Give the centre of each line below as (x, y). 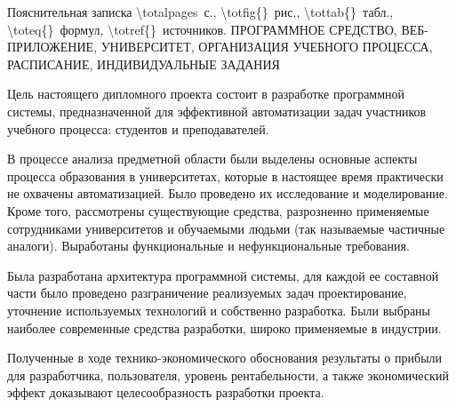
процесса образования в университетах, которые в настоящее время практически (225, 176)
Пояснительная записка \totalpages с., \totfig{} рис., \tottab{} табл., (200, 12)
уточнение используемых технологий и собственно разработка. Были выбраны (219, 310)
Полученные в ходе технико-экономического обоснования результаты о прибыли (225, 358)
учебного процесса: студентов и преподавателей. (138, 128)
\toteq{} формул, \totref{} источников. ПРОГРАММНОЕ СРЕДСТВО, (202, 29)
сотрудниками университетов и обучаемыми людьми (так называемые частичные (226, 228)
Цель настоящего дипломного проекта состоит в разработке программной (206, 94)
